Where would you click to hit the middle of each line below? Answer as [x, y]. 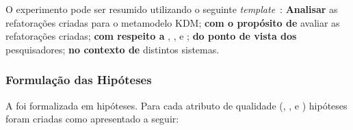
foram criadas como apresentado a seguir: [92, 119]
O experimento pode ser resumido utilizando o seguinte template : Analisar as [172, 9]
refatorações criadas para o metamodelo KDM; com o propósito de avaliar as [173, 22]
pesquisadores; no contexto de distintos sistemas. [113, 49]
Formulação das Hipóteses [79, 80]
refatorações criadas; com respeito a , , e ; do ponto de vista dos [151, 36]
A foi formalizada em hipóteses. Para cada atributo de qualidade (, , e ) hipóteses [176, 105]
